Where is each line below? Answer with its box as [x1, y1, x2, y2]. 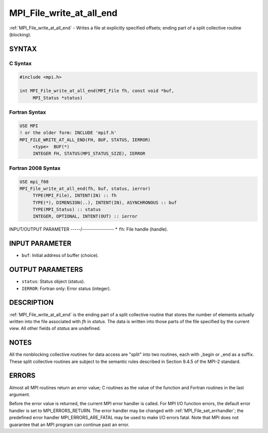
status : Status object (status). [21, 278, 85, 284]
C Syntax [9, 60, 32, 67]
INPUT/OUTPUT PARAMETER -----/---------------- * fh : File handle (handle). [9, 226, 168, 232]
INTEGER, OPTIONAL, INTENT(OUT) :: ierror [32, 214, 137, 219]
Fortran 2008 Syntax [9, 165, 61, 172]
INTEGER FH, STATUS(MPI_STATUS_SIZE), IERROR [32, 151, 146, 157]
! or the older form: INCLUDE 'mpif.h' [19, 130, 117, 136]
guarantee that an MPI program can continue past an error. [9, 422, 130, 428]
